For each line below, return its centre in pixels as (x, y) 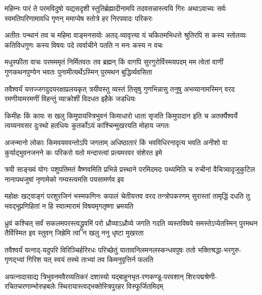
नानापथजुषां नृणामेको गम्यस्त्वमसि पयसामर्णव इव (64, 179)
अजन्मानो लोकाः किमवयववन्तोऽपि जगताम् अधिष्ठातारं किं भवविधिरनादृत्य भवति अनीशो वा (116, 142)
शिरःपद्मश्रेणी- (201, 276)
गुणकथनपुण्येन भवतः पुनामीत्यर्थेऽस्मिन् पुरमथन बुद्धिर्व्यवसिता (78, 71)
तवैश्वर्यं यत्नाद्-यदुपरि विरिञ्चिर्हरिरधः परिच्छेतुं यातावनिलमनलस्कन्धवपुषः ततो (100, 249)
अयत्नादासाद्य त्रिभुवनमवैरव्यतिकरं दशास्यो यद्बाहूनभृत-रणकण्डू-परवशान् (94, 276)
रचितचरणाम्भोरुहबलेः (30, 286)
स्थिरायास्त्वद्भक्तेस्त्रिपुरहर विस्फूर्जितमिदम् (111, 286)
